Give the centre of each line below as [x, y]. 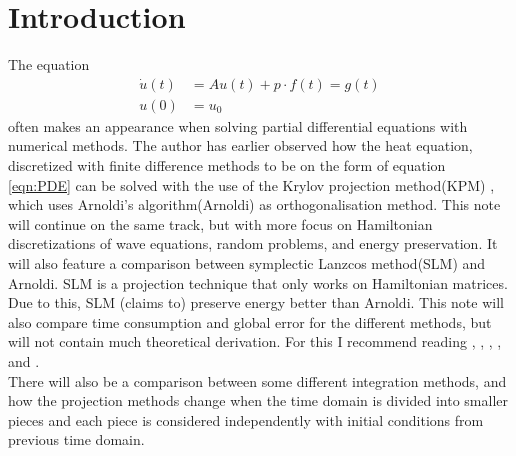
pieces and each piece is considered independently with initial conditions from [246, 419]
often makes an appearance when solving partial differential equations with [238, 125]
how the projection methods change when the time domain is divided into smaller [258, 400]
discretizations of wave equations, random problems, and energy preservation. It [253, 243]
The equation [49, 64]
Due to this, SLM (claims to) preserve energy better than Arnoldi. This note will [256, 302]
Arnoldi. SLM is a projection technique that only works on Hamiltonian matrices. [258, 282]
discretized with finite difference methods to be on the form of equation [227, 164]
